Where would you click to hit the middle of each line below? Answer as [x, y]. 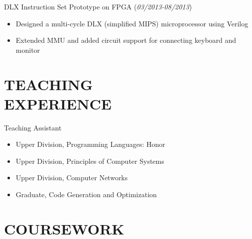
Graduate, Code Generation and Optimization [86, 194]
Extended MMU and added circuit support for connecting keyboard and [126, 40]
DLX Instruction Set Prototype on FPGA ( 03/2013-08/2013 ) [98, 6]
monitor [28, 50]
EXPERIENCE [58, 103]
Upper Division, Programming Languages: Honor [90, 144]
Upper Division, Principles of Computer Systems [90, 161]
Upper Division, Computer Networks [72, 178]
